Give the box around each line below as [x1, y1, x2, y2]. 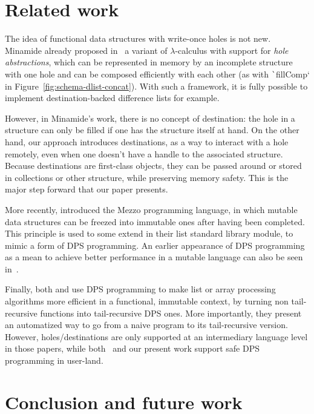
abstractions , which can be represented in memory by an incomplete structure [5, 56, 293, 68]
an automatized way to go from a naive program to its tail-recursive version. [5, 318, 288, 331]
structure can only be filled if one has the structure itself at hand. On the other [5, 123, 299, 136]
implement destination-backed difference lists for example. [5, 91, 220, 104]
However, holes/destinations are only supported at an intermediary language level [5, 330, 308, 343]
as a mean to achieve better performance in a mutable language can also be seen [5, 251, 303, 263]
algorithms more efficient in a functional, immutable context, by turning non [5, 295, 289, 307]
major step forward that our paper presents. [5, 183, 168, 195]
